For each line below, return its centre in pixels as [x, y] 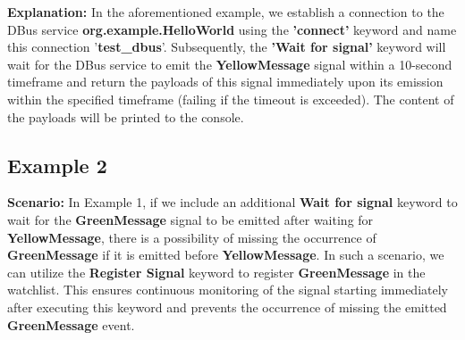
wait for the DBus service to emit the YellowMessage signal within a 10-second [230, 64]
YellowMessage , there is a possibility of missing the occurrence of [192, 237]
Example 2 [57, 165]
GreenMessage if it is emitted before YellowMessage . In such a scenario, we [226, 255]
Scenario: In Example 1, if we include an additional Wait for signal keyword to [232, 202]
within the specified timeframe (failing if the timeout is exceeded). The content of [231, 99]
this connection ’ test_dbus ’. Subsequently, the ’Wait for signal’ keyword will [227, 47]
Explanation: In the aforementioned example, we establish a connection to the [226, 12]
